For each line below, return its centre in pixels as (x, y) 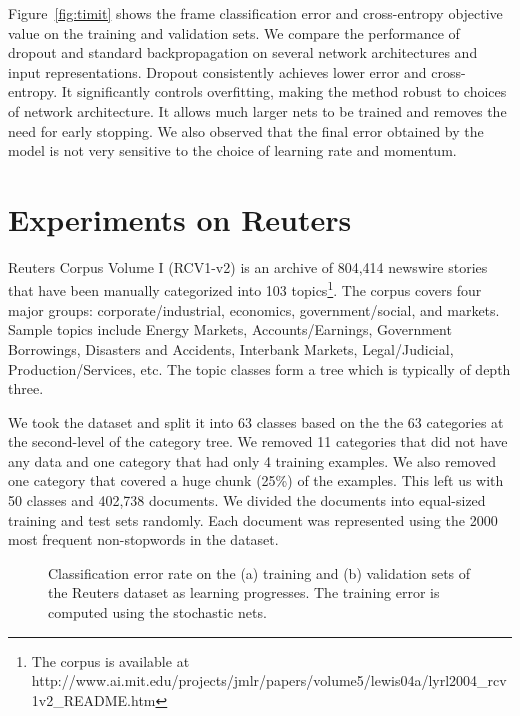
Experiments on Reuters (180, 218)
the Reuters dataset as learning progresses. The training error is (244, 592)
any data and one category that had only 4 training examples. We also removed (252, 460)
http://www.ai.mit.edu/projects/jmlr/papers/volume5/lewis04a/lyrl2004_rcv (269, 680)
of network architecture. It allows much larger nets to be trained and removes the (257, 110)
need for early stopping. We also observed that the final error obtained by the (246, 130)
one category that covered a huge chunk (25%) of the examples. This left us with (256, 480)
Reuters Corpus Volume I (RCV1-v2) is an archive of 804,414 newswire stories (248, 266)
